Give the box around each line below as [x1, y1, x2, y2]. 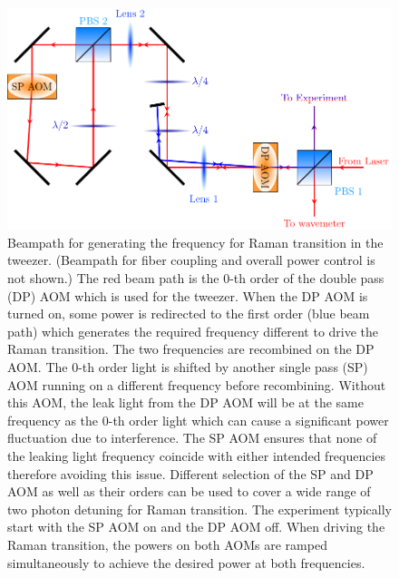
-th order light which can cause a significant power [108, 410, 389, 429]
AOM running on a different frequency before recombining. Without [7, 375, 386, 394]
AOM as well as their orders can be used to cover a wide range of [7, 482, 371, 501]
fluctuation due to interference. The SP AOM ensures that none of [7, 428, 377, 447]
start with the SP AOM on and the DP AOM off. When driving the [7, 517, 385, 536]
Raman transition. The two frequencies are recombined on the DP [7, 339, 375, 358]
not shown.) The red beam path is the [7, 269, 219, 287]
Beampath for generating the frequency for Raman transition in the [7, 232, 384, 251]
